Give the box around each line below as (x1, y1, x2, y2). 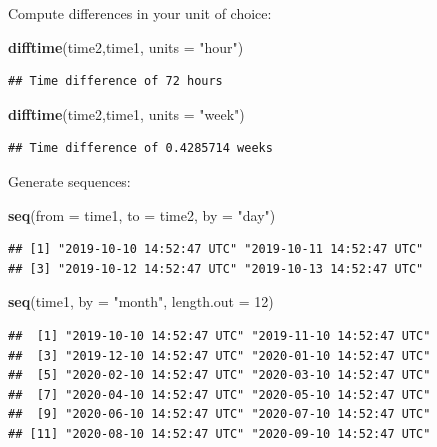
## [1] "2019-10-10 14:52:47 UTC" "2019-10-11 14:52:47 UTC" (8, 242, 424, 257)
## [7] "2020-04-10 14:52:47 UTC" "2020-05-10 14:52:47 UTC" (8, 387, 431, 402)
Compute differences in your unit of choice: (8, 3, 272, 23)
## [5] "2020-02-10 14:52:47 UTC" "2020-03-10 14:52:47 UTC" (8, 368, 431, 383)
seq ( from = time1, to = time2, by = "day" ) (8, 204, 276, 225)
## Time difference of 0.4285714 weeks (8, 141, 273, 156)
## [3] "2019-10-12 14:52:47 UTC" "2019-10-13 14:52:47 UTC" (8, 261, 424, 276)
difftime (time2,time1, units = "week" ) (8, 103, 245, 124)
